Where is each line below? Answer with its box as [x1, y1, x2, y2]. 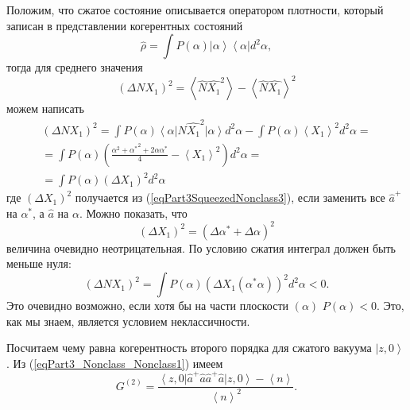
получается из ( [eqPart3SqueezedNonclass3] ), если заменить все [75, 189, 385, 206]
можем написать [6, 100, 84, 117]
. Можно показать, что [79, 204, 188, 221]
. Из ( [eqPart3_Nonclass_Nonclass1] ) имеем [6, 354, 223, 371]
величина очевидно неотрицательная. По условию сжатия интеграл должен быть [6, 239, 396, 256]
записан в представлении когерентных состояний [6, 17, 243, 33]
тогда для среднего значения [6, 59, 143, 75]
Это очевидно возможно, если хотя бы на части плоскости [6, 297, 289, 314]
